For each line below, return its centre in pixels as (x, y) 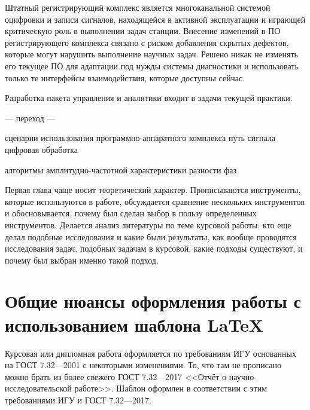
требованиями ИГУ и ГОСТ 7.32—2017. (78, 400)
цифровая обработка (41, 149)
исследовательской (38, 388)
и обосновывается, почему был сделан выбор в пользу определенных (131, 213)
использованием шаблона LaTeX (134, 324)
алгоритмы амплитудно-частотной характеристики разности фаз (121, 169)
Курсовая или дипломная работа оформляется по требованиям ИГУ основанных (151, 353)
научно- (243, 376)
